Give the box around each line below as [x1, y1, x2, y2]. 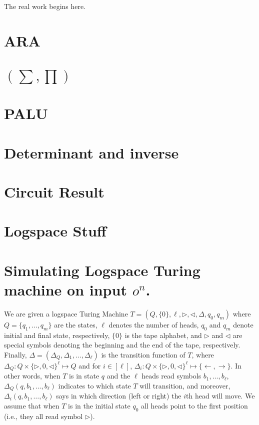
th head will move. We [186, 390, 255, 401]
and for [78, 360, 101, 370]
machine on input [4, 279, 127, 300]
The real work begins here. [4, 1, 86, 11]
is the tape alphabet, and [124, 329, 202, 340]
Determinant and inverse [4, 142, 179, 162]
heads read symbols [141, 370, 201, 381]
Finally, [4, 349, 27, 359]
